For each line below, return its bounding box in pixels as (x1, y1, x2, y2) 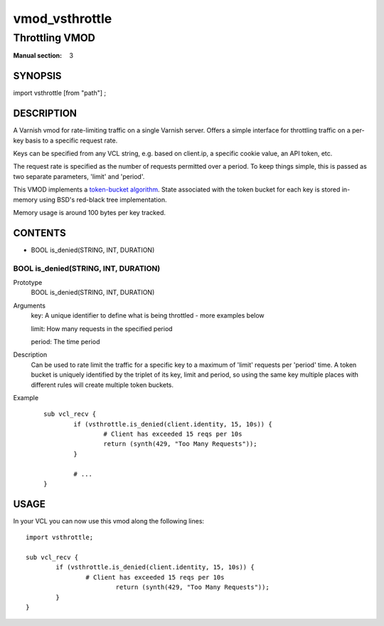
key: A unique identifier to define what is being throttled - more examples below (31, 311, 265, 320)
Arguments (13, 301, 46, 310)
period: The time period (31, 337, 100, 345)
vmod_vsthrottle (13, 11, 112, 26)
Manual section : (13, 51, 63, 60)
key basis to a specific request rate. (13, 136, 118, 145)
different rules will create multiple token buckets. (31, 380, 174, 389)
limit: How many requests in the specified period (31, 324, 174, 333)
